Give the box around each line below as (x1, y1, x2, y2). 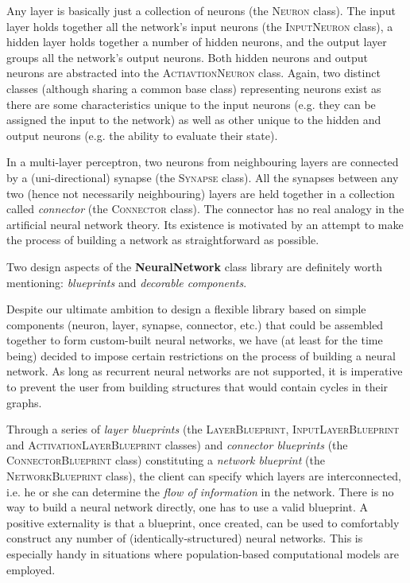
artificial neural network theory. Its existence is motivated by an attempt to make (6, 216, 404, 232)
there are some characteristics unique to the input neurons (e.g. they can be (6, 95, 376, 112)
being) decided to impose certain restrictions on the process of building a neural (6, 347, 396, 363)
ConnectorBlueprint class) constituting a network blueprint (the (6, 452, 325, 468)
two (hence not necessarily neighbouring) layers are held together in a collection (6, 185, 395, 201)
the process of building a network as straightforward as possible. (6, 231, 319, 248)
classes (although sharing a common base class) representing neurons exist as (6, 80, 381, 96)
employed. (6, 561, 56, 577)
